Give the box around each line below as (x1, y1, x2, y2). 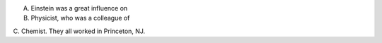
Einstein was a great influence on (30, 4, 128, 12)
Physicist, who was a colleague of (30, 14, 130, 23)
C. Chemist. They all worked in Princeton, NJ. (13, 27, 146, 35)
